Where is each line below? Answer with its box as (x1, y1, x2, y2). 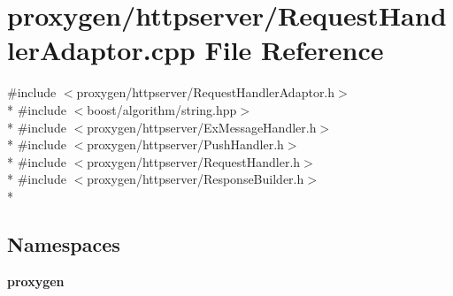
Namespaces (7, 230, 120, 257)
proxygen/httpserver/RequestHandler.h (87, 152, 301, 171)
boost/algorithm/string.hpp (87, 100, 237, 118)
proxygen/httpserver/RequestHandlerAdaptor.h (76, 83, 335, 102)
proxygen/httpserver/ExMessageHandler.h (87, 118, 317, 136)
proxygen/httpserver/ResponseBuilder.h (87, 170, 304, 188)
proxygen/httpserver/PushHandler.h (87, 135, 284, 154)
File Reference (204, 32, 384, 68)
